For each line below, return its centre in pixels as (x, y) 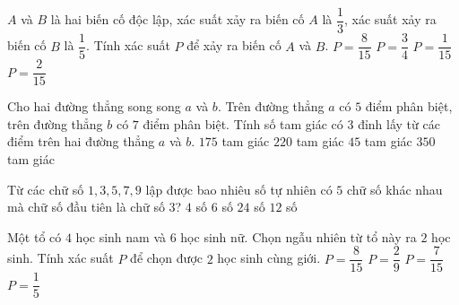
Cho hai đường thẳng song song (94, 106)
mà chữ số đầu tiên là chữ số (86, 207)
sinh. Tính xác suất (61, 258)
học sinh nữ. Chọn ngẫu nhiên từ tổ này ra (299, 236)
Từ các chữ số (46, 189)
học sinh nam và (121, 236)
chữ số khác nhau (394, 189)
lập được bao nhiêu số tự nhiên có (239, 189)
